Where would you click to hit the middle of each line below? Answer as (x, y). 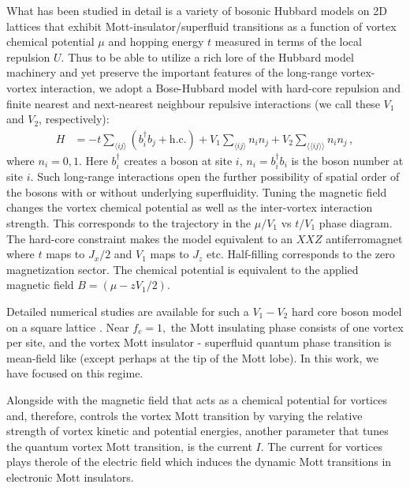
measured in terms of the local (288, 41)
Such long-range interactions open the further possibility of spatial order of (218, 176)
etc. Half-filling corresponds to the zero (301, 254)
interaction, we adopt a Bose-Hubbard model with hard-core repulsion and (220, 87)
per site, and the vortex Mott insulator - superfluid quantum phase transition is (199, 342)
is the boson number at (347, 160)
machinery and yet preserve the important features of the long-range (172, 72)
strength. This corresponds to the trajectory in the (129, 222)
